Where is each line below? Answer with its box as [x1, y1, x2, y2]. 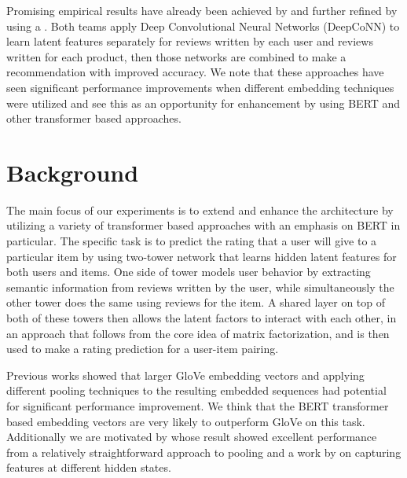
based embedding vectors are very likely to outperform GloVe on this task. [6, 413, 365, 429]
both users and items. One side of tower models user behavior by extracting [6, 263, 371, 280]
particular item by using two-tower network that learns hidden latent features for [6, 248, 397, 264]
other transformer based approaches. [6, 110, 181, 127]
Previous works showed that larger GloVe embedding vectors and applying [6, 366, 365, 383]
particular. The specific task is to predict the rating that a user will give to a [6, 233, 377, 249]
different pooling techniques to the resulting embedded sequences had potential [6, 382, 387, 399]
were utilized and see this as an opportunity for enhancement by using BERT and [6, 94, 401, 111]
